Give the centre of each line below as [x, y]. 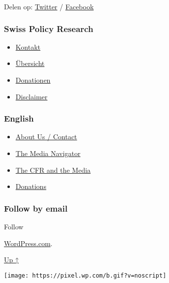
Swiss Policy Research [49, 28]
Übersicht [30, 63]
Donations [31, 186]
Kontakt [28, 47]
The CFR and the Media [53, 170]
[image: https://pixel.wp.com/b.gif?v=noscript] [85, 275]
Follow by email [36, 208]
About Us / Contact [46, 137]
